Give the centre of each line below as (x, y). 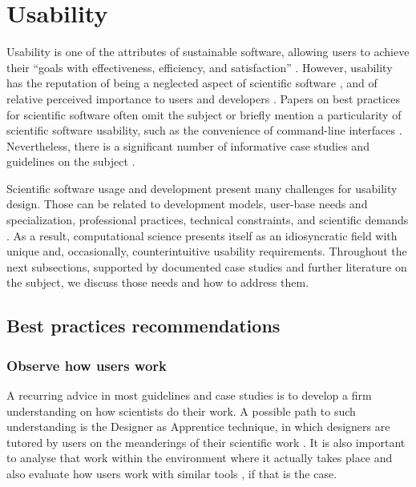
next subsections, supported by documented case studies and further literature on (207, 266)
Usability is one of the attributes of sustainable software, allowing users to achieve (208, 52)
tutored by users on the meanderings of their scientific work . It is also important (206, 442)
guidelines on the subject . (71, 161)
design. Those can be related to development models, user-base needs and (187, 204)
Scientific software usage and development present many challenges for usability (202, 188)
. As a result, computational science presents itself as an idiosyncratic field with (202, 235)
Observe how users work (87, 365)
